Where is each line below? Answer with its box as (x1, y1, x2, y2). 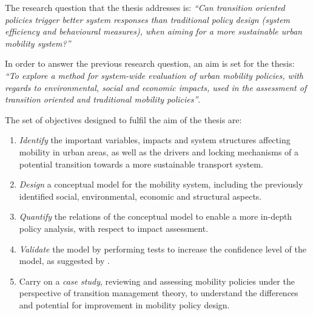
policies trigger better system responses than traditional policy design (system (5, 13, 291, 25)
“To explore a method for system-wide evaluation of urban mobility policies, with (5, 69, 303, 81)
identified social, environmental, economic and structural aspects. (19, 189, 262, 202)
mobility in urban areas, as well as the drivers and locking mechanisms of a (19, 145, 299, 158)
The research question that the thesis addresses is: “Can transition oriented (5, 1, 285, 13)
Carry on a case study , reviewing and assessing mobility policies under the (19, 274, 295, 287)
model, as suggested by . (19, 254, 110, 267)
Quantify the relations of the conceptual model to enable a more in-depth (19, 210, 292, 223)
